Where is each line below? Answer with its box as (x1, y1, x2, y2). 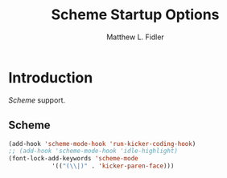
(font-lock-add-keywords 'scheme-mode (8, 155, 138, 163)
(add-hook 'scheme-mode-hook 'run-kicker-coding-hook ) (8, 140, 196, 148)
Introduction (8, 68, 93, 87)
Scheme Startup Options (51, 6, 220, 24)
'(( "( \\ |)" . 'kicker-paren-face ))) (51, 162, 175, 170)
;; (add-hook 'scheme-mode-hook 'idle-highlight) (8, 147, 179, 156)
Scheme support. (8, 95, 66, 105)
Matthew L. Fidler (105, 32, 165, 42)
